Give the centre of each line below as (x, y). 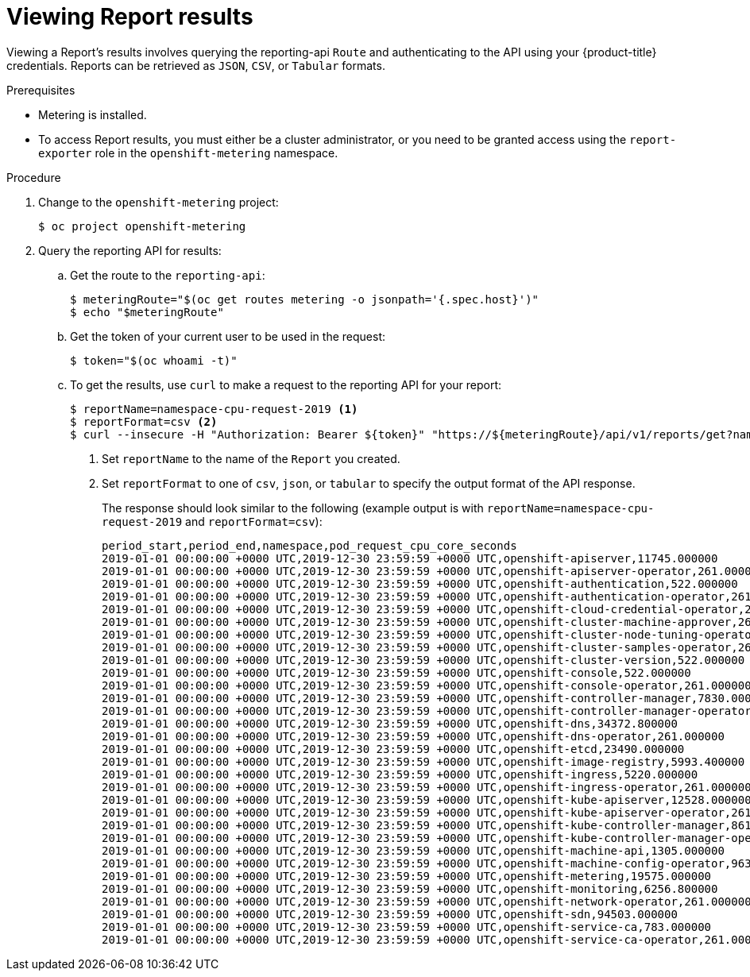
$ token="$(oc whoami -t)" (154, 360)
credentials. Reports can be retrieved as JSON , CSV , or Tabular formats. (196, 65)
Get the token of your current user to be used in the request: (228, 336)
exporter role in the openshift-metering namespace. (188, 153)
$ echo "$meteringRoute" (147, 312)
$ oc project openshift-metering (142, 226)
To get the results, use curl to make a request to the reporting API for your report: (286, 384)
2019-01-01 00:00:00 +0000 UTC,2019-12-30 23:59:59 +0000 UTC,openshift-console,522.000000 (396, 672)
